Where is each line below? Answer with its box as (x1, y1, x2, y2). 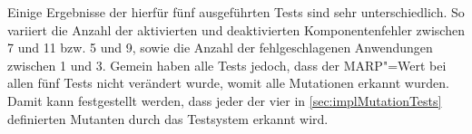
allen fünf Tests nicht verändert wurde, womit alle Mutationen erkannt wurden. (7, 73, 449, 92)
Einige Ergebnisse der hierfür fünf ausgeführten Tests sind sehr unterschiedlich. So (7, 3, 465, 21)
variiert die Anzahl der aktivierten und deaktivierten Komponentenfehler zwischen (7, 20, 465, 39)
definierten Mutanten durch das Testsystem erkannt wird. (7, 109, 329, 128)
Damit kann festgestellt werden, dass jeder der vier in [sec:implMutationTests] (7, 91, 442, 110)
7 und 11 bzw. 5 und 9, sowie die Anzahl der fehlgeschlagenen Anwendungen (7, 38, 433, 57)
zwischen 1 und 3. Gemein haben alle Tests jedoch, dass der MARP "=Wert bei (7, 55, 447, 74)
